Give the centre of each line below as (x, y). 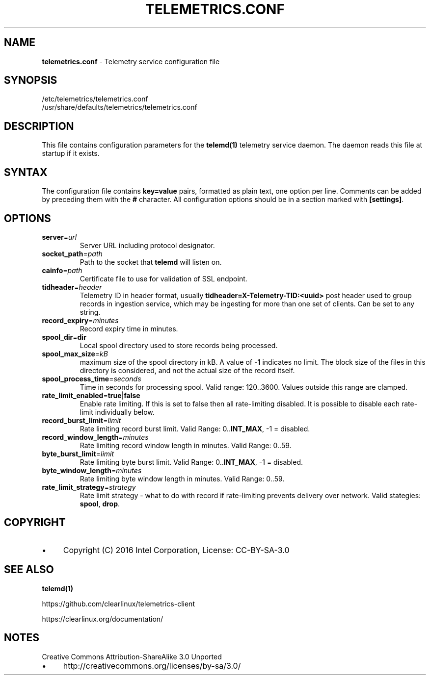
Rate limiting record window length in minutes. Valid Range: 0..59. (186, 445)
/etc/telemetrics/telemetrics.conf (95, 99)
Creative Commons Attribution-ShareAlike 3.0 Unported (132, 656)
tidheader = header (72, 287)
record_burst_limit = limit (81, 420)
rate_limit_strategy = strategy (89, 487)
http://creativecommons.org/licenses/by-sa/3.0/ (152, 666)
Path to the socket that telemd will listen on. (151, 262)
